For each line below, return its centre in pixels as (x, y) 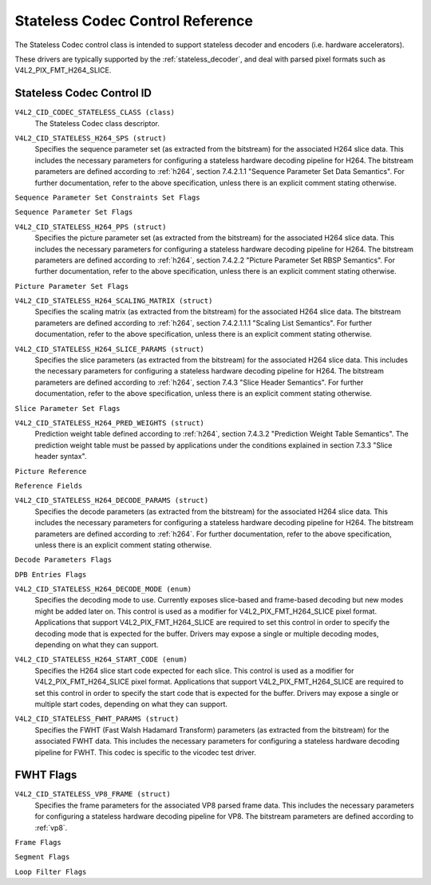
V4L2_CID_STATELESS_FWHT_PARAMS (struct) (97, 719)
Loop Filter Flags (51, 871)
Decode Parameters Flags (63, 560)
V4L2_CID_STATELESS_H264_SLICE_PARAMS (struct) (110, 349)
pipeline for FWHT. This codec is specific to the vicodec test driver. (146, 752)
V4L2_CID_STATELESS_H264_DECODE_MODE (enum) (103, 589)
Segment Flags (42, 857)
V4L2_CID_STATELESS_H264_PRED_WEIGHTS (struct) (110, 423)
